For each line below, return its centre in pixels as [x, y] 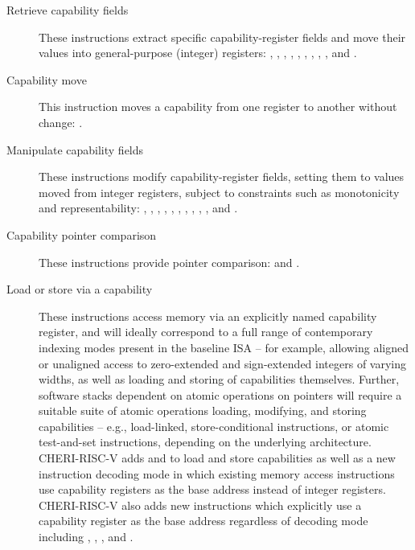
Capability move [47, 79]
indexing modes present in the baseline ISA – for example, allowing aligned [224, 347]
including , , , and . [86, 537]
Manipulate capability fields [75, 149]
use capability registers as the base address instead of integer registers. [212, 489]
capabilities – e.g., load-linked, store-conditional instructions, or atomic [214, 426]
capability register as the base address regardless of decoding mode [203, 521]
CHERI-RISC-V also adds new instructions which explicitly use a [200, 505]
